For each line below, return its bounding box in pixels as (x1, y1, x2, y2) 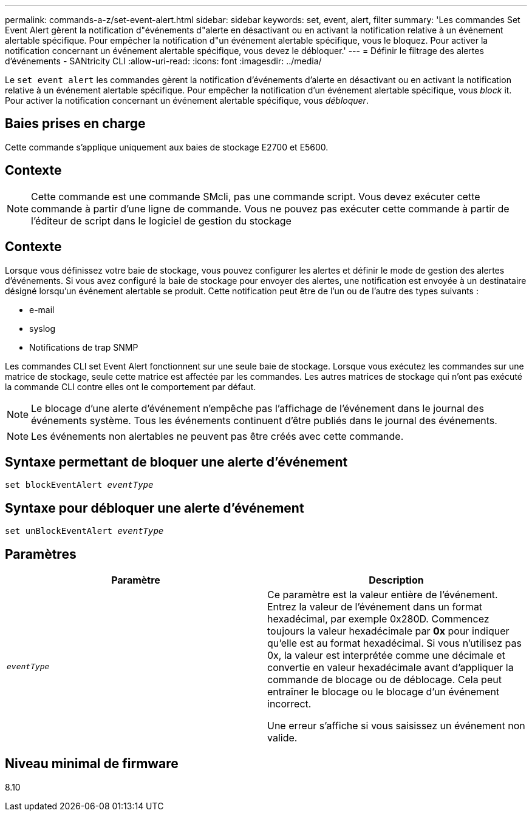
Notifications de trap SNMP (29, 342, 138, 352)
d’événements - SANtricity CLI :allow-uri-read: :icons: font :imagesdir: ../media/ (5, 56, 322, 66)
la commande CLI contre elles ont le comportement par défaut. (5, 381, 256, 392)
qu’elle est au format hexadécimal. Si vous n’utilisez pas (267, 637, 522, 650)
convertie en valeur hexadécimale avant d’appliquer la (267, 661, 514, 674)
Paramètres (5, 546, 77, 562)
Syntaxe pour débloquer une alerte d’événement (5, 500, 304, 516)
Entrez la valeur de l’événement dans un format (267, 601, 483, 613)
